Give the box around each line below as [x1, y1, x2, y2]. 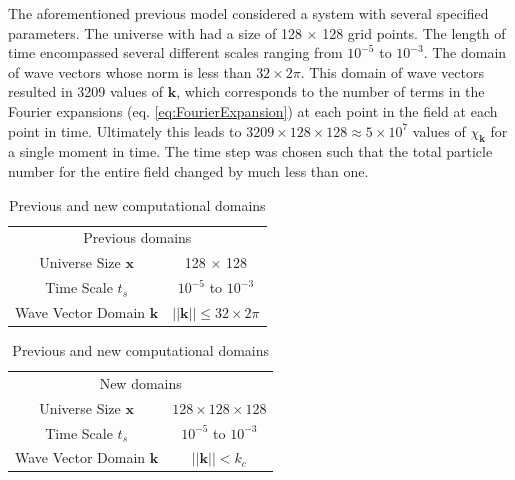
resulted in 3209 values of [8, 81, 163, 102]
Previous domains [83, 227, 192, 248]
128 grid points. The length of [322, 22, 506, 43]
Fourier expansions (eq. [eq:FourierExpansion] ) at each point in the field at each [8, 100, 498, 121]
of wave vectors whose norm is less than [8, 61, 252, 82]
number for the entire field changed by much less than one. [8, 160, 369, 181]
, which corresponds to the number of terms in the [176, 81, 485, 102]
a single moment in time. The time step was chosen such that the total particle [8, 141, 493, 162]
